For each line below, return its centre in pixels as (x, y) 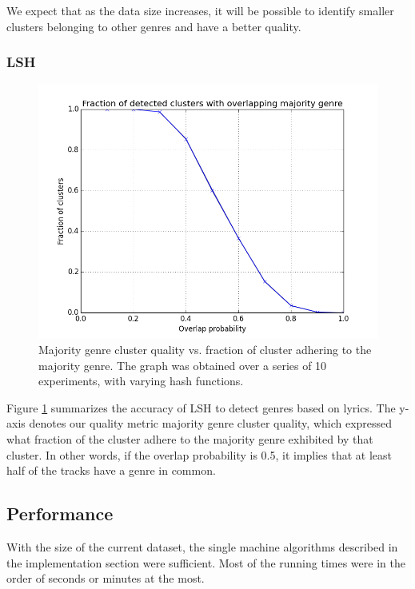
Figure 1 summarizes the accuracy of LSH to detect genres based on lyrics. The (201, 407)
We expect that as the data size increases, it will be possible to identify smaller (200, 10)
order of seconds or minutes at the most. (106, 578)
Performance (60, 513)
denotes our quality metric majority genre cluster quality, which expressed (211, 423)
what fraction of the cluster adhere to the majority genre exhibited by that (190, 438)
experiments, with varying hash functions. (141, 381)
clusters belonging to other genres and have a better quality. (154, 26)
